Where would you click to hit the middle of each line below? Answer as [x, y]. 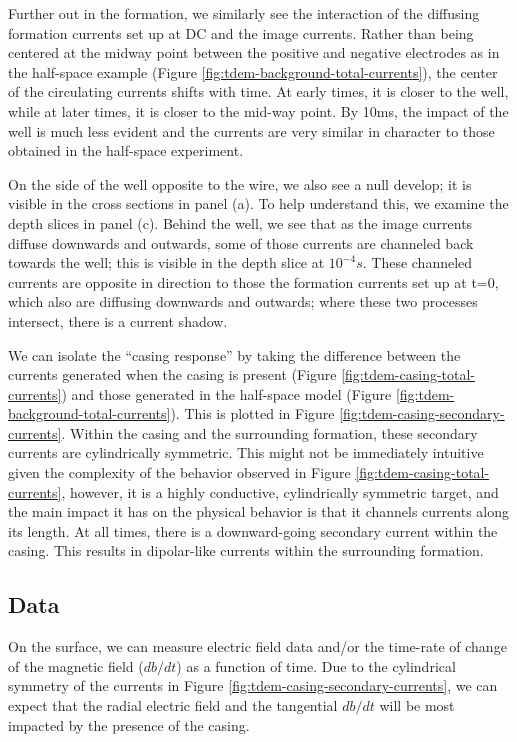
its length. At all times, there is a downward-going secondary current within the [253, 530]
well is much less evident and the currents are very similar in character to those [251, 130]
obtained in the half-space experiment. [126, 150]
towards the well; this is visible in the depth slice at [166, 262]
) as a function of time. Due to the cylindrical [316, 665]
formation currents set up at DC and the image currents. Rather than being [241, 32]
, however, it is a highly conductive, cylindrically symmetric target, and [280, 491]
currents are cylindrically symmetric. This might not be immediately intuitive [246, 452]
